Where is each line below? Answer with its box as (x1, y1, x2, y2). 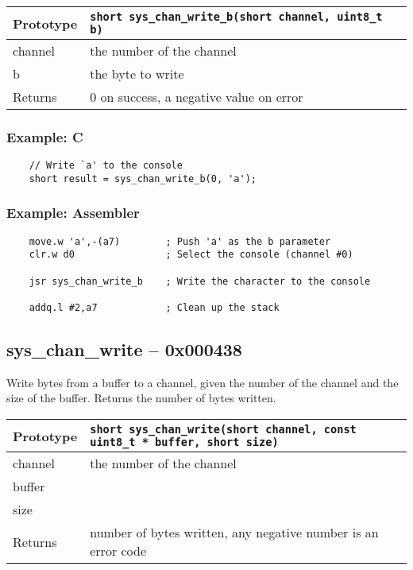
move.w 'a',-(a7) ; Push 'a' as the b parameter (29, 235, 331, 247)
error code (90, 541, 147, 560)
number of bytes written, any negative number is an (90, 523, 379, 542)
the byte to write (90, 64, 184, 83)
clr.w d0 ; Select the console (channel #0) (29, 249, 353, 261)
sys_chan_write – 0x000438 (6, 337, 242, 362)
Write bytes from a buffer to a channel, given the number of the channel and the (6, 374, 399, 390)
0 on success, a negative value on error (90, 87, 303, 106)
